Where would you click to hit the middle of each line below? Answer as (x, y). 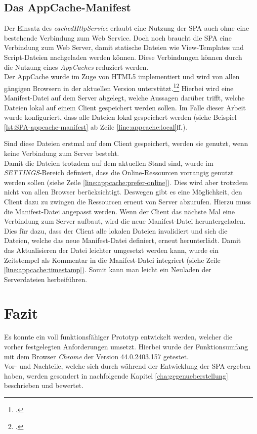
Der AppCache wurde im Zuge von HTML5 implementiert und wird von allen (122, 76)
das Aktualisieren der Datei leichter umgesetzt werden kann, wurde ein (111, 250)
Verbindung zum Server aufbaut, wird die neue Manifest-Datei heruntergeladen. (125, 221)
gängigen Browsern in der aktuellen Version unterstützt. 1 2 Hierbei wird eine (119, 87)
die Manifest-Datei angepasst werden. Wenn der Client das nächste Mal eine (119, 211)
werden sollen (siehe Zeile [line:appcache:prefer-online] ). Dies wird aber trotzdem (126, 182)
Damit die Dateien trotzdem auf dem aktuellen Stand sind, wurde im (109, 163)
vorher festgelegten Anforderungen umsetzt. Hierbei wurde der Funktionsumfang (126, 347)
